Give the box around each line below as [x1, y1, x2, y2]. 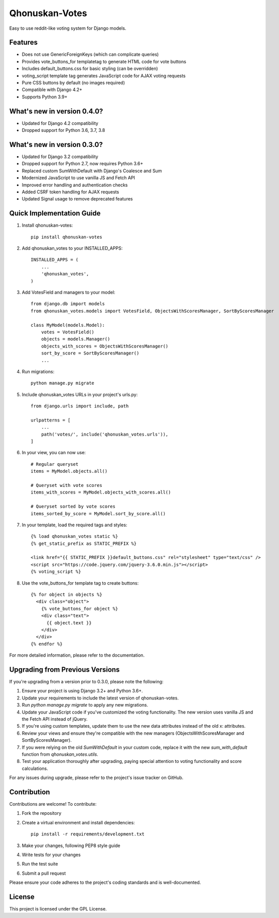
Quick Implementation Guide [9, 209, 101, 218]
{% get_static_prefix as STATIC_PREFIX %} [31, 540, 137, 546]
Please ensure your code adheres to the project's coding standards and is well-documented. [9, 879, 201, 886]
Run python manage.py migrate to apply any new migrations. [22, 702, 149, 708]
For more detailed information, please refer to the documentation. [9, 652, 145, 658]
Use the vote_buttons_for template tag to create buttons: [22, 580, 139, 586]
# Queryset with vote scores [31, 482, 102, 488]
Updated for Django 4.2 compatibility [22, 120, 99, 126]
